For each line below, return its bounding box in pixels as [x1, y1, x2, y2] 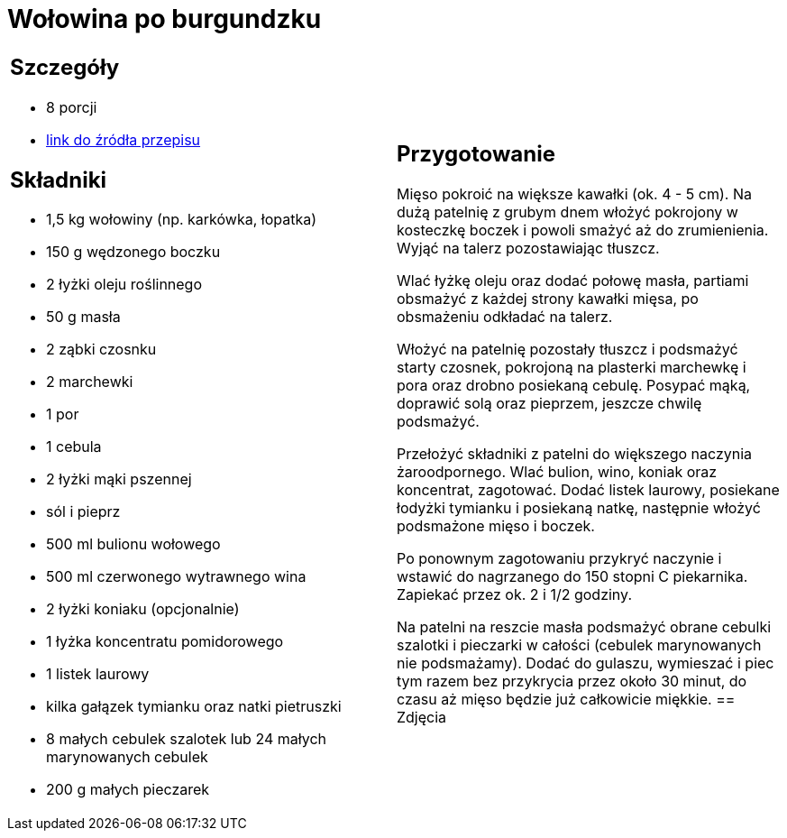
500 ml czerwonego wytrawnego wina [46, 567, 307, 586]
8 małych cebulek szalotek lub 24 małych [46, 730, 326, 749]
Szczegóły [10, 53, 120, 80]
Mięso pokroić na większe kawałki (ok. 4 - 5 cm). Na [397, 185, 752, 204]
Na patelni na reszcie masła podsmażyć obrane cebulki [397, 618, 772, 637]
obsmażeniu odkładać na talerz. [397, 308, 613, 327]
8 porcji [46, 97, 97, 116]
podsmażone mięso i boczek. [397, 517, 595, 536]
